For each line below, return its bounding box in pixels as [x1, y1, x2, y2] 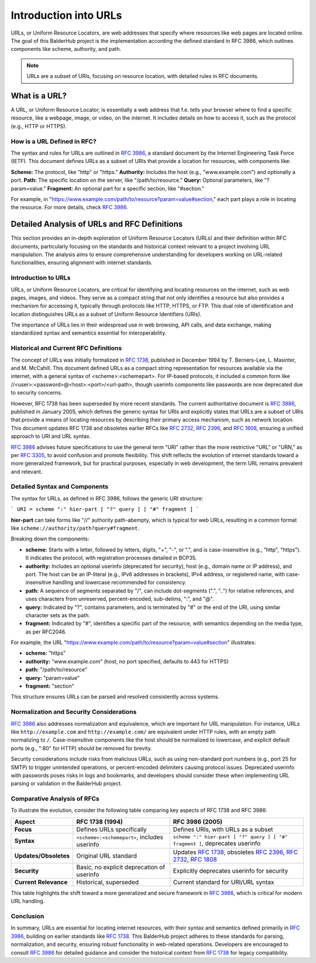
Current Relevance [14, 878, 68, 886]
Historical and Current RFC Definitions [11, 344, 122, 352]
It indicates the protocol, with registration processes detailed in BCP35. [25, 554, 197, 562]
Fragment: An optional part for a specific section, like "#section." [47, 185, 205, 192]
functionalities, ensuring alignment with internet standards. [11, 259, 153, 266]
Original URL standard [76, 852, 138, 860]
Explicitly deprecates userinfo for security [173, 866, 288, 874]
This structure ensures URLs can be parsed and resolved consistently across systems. [11, 693, 219, 700]
